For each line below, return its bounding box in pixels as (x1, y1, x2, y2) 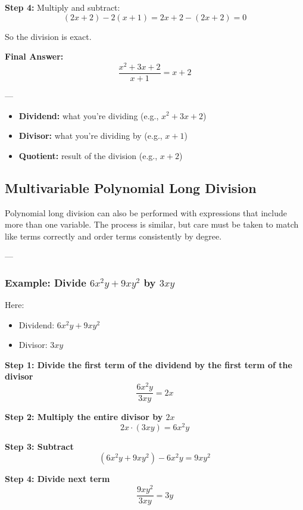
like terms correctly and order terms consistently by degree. (5, 229, 222, 242)
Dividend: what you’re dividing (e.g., (18, 109, 159, 122)
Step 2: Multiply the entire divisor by (5, 411, 163, 423)
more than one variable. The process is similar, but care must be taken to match (5, 218, 299, 231)
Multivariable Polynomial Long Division (5, 178, 257, 197)
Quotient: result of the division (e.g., (18, 149, 158, 161)
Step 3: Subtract (5, 440, 74, 452)
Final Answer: (5, 50, 64, 63)
